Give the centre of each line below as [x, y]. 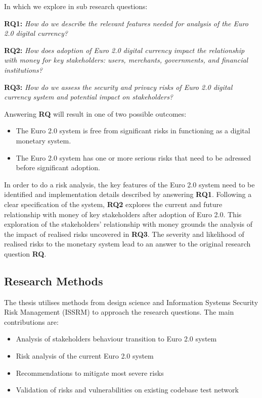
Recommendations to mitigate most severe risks [90, 372]
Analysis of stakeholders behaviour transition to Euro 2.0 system [116, 339]
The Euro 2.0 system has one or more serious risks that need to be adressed [134, 157]
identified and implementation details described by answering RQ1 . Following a [128, 194]
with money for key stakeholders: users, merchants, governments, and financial [126, 60]
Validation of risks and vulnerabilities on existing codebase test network [127, 390]
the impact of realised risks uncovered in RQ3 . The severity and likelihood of [124, 234]
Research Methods [54, 281]
